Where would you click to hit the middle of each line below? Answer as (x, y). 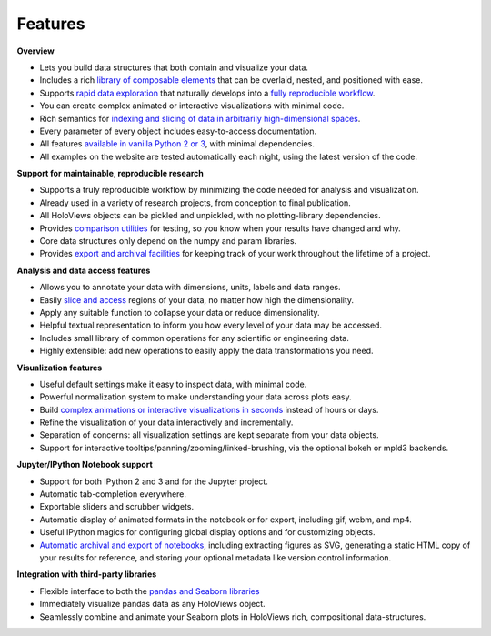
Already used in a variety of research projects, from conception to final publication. (195, 202)
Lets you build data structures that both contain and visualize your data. (174, 67)
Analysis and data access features (84, 270)
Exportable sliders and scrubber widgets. (117, 507)
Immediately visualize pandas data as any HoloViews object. (152, 604)
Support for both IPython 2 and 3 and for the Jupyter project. (154, 481)
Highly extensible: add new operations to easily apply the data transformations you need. (206, 351)
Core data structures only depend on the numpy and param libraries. (168, 241)
